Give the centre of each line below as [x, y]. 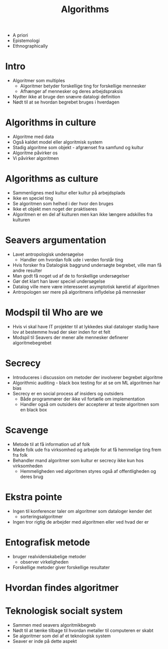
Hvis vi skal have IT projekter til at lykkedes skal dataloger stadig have [86, 326]
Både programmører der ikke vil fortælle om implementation [82, 399]
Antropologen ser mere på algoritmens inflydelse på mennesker [79, 292]
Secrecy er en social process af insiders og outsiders [68, 393]
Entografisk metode [48, 542]
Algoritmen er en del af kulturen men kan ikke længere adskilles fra [82, 214]
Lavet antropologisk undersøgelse [48, 254]
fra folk [20, 455]
